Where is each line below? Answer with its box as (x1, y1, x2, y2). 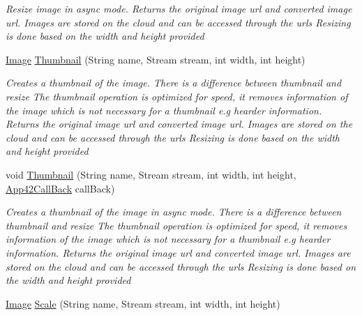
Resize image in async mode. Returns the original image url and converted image (6, 1, 352, 15)
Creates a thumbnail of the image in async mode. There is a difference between (6, 204, 342, 219)
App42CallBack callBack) (6, 181, 115, 195)
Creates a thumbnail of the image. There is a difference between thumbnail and (6, 75, 342, 90)
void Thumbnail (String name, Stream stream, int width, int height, (6, 167, 296, 181)
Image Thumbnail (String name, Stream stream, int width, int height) (6, 52, 306, 66)
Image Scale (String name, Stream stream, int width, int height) (6, 296, 280, 310)
